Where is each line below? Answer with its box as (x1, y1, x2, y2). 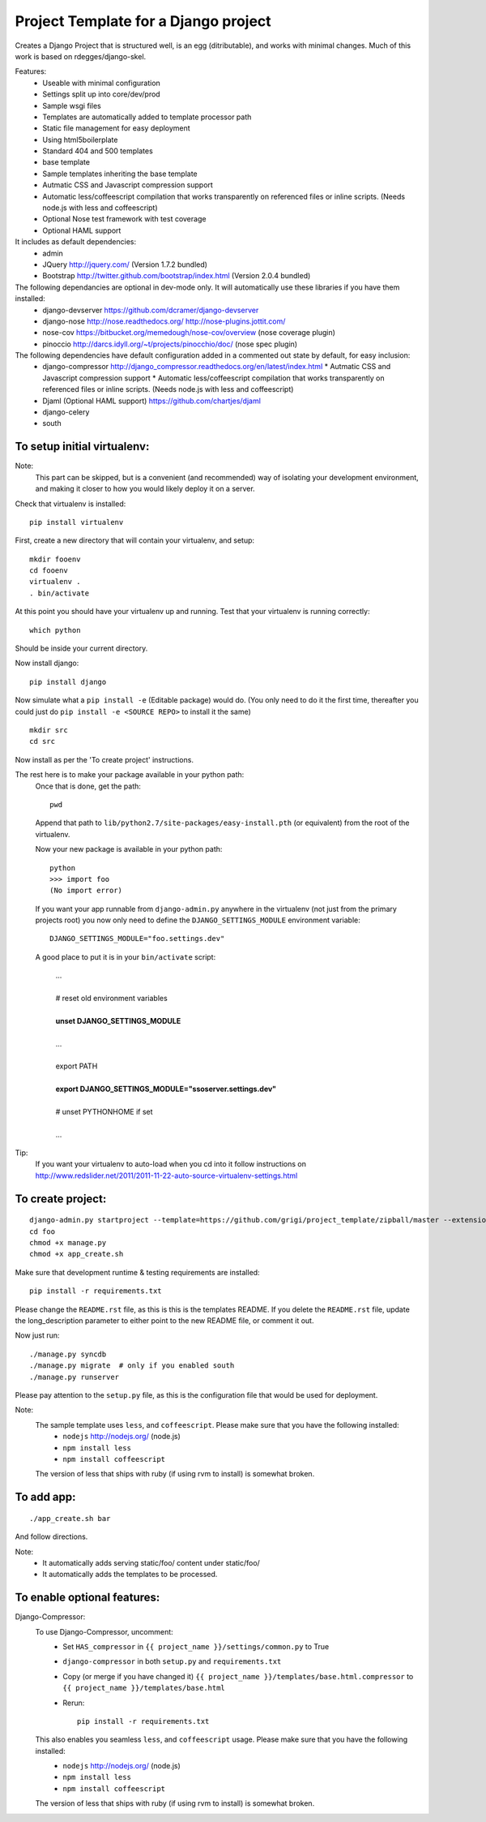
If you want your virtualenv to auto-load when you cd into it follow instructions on (35, 1159, 307, 1169)
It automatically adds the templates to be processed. (42, 1570, 218, 1579)
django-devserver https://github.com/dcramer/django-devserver (42, 305, 259, 315)
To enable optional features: (15, 1591, 160, 1605)
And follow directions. (15, 1532, 88, 1541)
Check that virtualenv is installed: (15, 499, 126, 509)
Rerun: (62, 1698, 85, 1708)
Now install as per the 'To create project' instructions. (15, 754, 194, 764)
